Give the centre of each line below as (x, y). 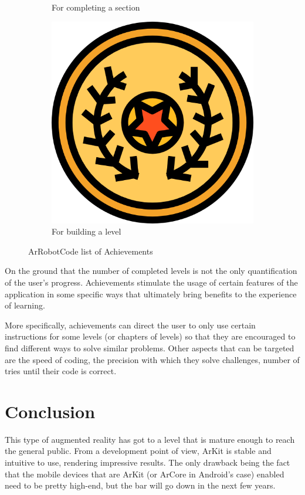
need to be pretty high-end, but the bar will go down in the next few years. (140, 485)
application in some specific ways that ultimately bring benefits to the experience (151, 294)
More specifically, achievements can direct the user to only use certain (130, 325)
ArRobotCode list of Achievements (91, 251)
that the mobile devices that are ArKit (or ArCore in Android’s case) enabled (145, 474)
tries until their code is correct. (61, 371)
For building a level (87, 231)
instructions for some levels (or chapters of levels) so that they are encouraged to (150, 336)
